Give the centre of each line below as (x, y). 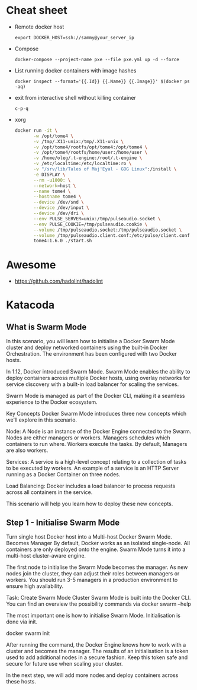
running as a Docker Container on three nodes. (63, 474)
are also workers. (27, 450)
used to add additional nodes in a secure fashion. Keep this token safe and (97, 657)
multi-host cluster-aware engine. (46, 556)
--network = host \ (55, 186)
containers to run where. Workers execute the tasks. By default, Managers (97, 444)
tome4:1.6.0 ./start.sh (63, 241)
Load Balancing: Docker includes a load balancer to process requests (91, 486)
